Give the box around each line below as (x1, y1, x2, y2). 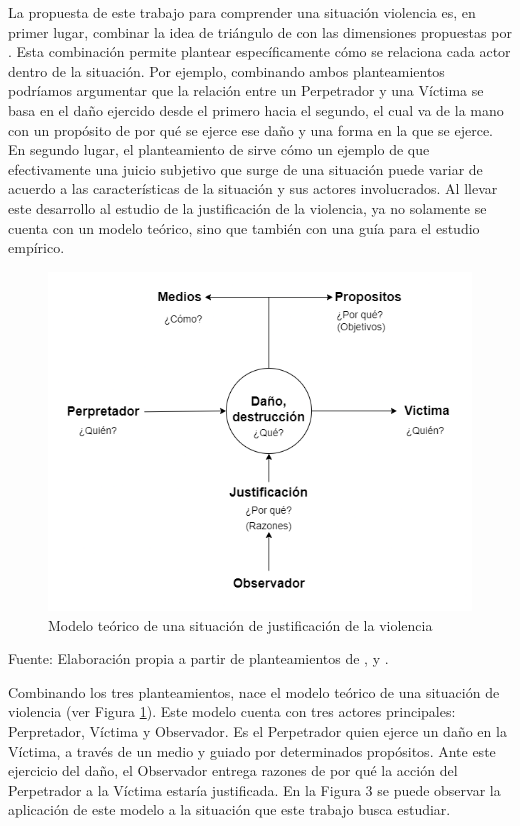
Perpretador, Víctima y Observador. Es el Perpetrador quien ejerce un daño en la (8, 721, 507, 742)
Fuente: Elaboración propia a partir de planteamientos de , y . (8, 648, 389, 669)
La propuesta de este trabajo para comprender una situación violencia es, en (8, 2, 476, 22)
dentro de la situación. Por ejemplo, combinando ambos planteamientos (8, 60, 445, 81)
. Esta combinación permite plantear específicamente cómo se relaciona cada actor (8, 41, 511, 62)
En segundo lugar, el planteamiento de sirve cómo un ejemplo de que (8, 139, 430, 160)
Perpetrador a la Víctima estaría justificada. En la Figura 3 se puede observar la (8, 779, 501, 800)
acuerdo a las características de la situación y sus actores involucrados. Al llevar (8, 178, 498, 199)
